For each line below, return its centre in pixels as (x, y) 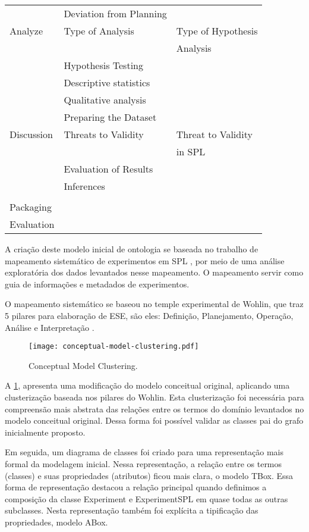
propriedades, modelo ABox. (56, 522)
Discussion (31, 134)
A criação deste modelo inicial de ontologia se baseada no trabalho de (132, 249)
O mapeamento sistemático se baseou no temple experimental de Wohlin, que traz (154, 304)
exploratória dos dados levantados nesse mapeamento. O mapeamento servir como (154, 272)
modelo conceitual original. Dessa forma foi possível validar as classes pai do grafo (154, 420)
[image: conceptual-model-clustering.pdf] (114, 347)
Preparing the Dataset (110, 117)
